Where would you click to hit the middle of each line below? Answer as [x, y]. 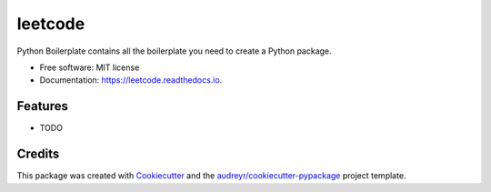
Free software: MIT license [90, 67]
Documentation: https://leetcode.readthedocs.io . [131, 80]
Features [42, 106]
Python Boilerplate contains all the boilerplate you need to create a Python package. [174, 51]
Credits [38, 154]
